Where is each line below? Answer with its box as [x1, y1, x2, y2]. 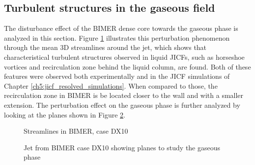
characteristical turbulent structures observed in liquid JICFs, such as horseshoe [4, 51, 245, 62]
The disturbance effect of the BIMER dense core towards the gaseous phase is [4, 23, 238, 33]
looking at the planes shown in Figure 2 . [4, 109, 125, 119]
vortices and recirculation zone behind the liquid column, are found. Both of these [4, 61, 251, 71]
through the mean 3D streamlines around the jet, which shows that [4, 42, 207, 52]
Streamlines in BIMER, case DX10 [24, 126, 128, 136]
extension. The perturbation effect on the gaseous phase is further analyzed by [4, 99, 240, 110]
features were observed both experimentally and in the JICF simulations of [4, 71, 230, 81]
